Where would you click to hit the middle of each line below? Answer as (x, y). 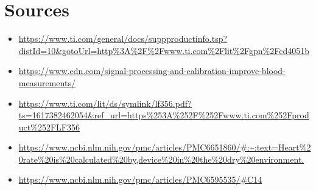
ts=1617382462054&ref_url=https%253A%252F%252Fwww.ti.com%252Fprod (164, 115)
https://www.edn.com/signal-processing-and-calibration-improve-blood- (152, 71)
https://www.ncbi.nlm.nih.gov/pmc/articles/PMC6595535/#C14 (140, 179)
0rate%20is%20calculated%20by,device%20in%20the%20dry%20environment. (161, 159)
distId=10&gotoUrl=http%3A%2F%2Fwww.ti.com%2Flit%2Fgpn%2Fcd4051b (164, 50)
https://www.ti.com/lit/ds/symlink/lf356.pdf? (105, 103)
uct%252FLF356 (49, 127)
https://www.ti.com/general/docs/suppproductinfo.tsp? (123, 39)
